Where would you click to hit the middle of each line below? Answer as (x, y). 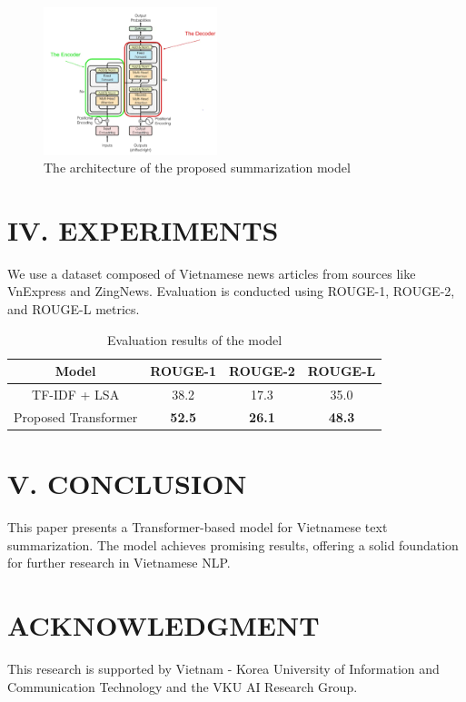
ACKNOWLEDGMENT (164, 625)
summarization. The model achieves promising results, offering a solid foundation (233, 544)
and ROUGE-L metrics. (74, 309)
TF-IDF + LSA (76, 395)
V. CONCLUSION (127, 484)
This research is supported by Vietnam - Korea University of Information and (223, 669)
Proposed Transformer (76, 416)
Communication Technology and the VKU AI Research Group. (183, 686)
